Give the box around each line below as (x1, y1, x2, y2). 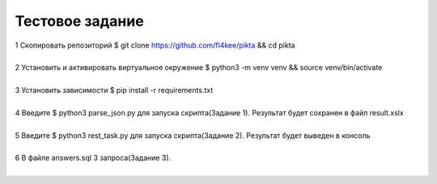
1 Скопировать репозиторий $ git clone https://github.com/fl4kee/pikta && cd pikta (15, 40, 295, 50)
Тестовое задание (15, 12, 145, 30)
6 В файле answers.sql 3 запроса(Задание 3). (15, 153, 172, 163)
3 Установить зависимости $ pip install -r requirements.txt (15, 86, 214, 95)
